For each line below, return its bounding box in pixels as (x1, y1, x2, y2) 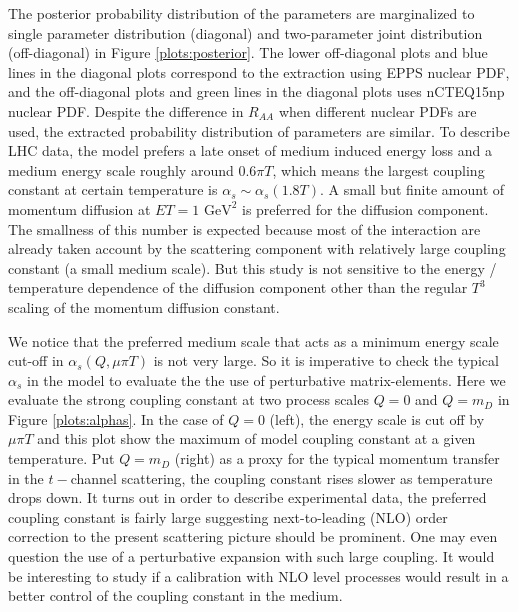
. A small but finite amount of (320, 179, 505, 200)
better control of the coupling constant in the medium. (8, 585, 343, 606)
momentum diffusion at (8, 198, 151, 219)
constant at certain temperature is (8, 179, 218, 200)
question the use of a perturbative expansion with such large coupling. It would (8, 546, 495, 567)
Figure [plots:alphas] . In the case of (8, 408, 224, 429)
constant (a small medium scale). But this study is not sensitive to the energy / (8, 257, 497, 278)
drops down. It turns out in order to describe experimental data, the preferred (8, 487, 487, 508)
